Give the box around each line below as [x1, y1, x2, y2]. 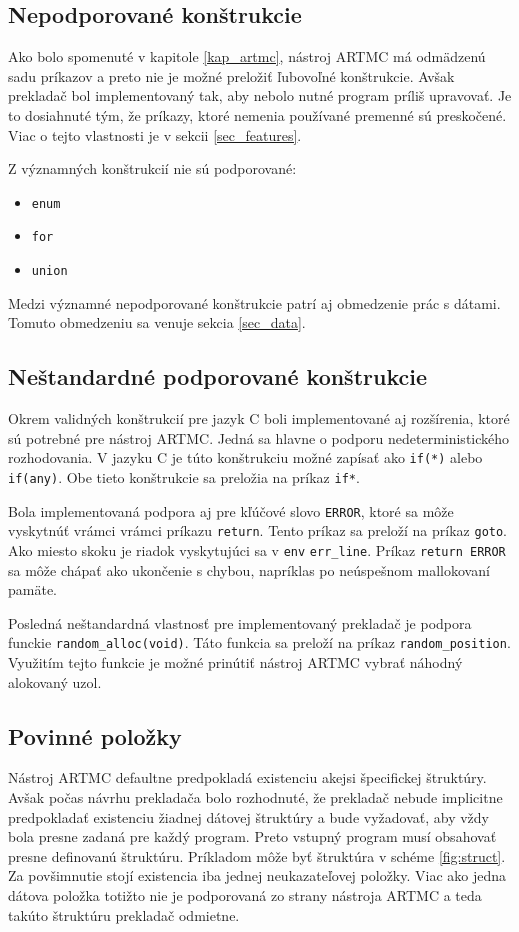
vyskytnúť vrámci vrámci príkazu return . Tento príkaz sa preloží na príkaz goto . [8, 520, 508, 541]
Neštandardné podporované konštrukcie [8, 361, 427, 392]
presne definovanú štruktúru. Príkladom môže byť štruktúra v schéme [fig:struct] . [8, 845, 506, 866]
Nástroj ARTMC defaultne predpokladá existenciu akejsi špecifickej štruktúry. [8, 767, 487, 788]
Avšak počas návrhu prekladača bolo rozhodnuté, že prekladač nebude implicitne [8, 787, 503, 808]
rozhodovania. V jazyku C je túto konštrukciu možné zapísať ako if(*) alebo [8, 447, 483, 468]
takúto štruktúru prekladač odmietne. [8, 904, 240, 925]
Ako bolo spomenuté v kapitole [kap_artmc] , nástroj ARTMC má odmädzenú [8, 46, 486, 67]
